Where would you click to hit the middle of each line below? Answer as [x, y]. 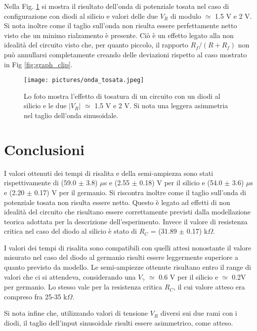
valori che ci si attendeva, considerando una [70, 276]
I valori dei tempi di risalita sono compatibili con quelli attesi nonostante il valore [128, 247]
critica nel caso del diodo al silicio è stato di [70, 231]
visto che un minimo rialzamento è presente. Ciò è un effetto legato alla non [119, 35]
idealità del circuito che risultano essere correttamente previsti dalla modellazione [128, 212]
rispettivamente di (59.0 [40, 183]
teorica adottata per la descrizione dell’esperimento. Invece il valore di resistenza [126, 221]
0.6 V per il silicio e [189, 276]
